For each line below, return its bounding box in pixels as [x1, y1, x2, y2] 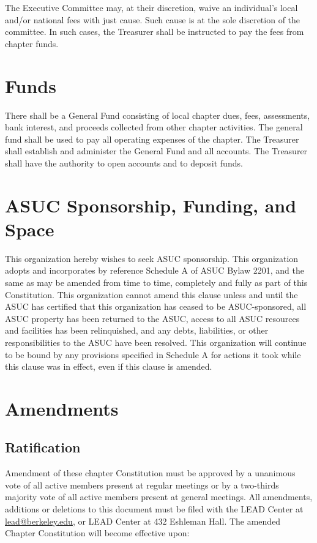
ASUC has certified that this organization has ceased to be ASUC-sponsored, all [5, 300, 307, 313]
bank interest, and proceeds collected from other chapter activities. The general [5, 121, 303, 133]
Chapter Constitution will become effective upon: [5, 526, 190, 539]
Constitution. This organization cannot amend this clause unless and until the [5, 288, 298, 301]
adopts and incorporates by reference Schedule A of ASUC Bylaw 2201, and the [5, 264, 304, 277]
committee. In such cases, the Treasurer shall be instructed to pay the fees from [5, 25, 304, 38]
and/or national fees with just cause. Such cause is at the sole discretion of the [5, 13, 300, 26]
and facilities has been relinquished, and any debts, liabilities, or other [5, 324, 269, 337]
